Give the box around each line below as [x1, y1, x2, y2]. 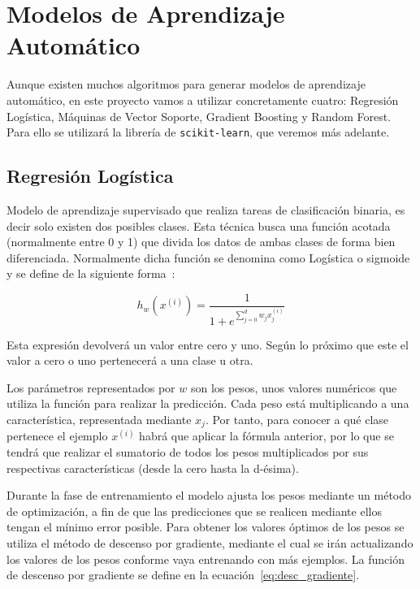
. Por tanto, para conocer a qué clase [205, 411, 389, 428]
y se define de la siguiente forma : [6, 265, 175, 282]
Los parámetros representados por [6, 379, 175, 396]
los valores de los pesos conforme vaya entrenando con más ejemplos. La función [6, 550, 405, 567]
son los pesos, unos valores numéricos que [190, 379, 397, 396]
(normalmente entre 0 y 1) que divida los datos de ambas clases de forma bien [6, 233, 396, 250]
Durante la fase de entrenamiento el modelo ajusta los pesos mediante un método [6, 487, 412, 504]
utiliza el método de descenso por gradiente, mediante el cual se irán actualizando [6, 535, 414, 552]
